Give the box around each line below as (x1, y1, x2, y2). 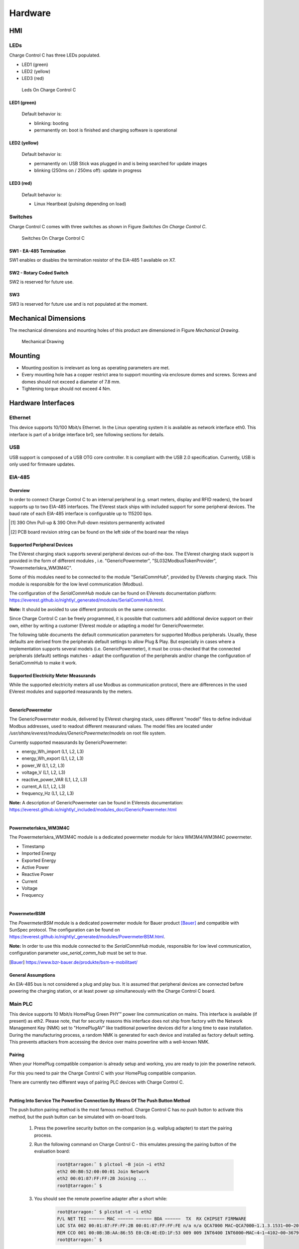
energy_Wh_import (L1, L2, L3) (21, 748, 84, 754)
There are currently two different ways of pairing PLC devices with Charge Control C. (9, 1079, 184, 1085)
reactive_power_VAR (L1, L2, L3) (21, 776, 87, 782)
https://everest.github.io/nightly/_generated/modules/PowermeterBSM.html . (9, 934, 165, 940)
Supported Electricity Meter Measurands (9, 672, 96, 678)
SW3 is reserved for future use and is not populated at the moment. (9, 301, 148, 307)
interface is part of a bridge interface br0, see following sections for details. (9, 431, 164, 437)
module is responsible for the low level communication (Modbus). (9, 581, 144, 587)
